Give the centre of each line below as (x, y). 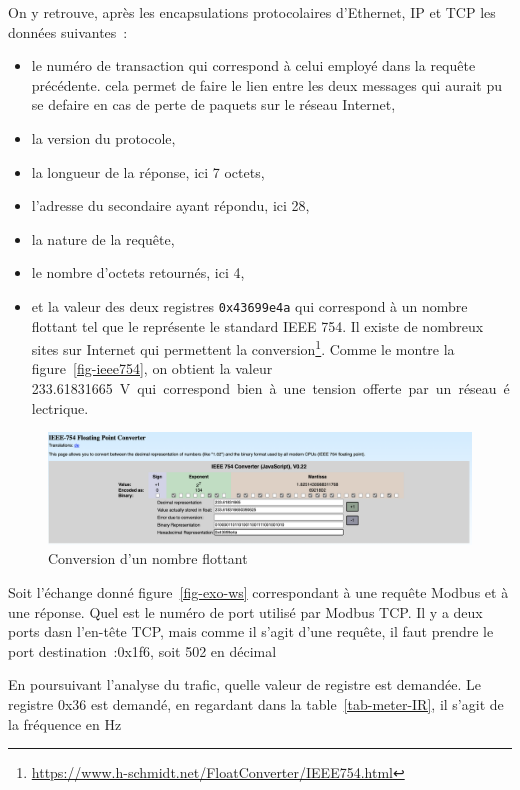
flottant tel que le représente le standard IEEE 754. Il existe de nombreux (257, 325)
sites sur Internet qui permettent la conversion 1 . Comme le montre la (243, 347)
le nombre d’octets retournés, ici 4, (138, 272)
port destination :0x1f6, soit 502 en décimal (142, 650)
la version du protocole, (103, 137)
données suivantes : (68, 31)
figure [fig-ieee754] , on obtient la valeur (152, 368)
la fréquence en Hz (65, 723)
